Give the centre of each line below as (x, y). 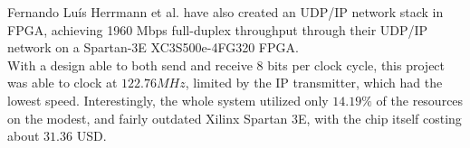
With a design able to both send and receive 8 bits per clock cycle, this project (226, 65)
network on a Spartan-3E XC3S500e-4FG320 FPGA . (153, 47)
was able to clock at (62, 83)
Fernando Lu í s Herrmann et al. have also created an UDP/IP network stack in (225, 12)
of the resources (420, 100)
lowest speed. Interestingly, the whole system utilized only (168, 100)
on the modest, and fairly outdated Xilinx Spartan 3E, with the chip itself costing (235, 118)
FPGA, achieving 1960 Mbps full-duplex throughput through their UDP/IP (218, 29)
